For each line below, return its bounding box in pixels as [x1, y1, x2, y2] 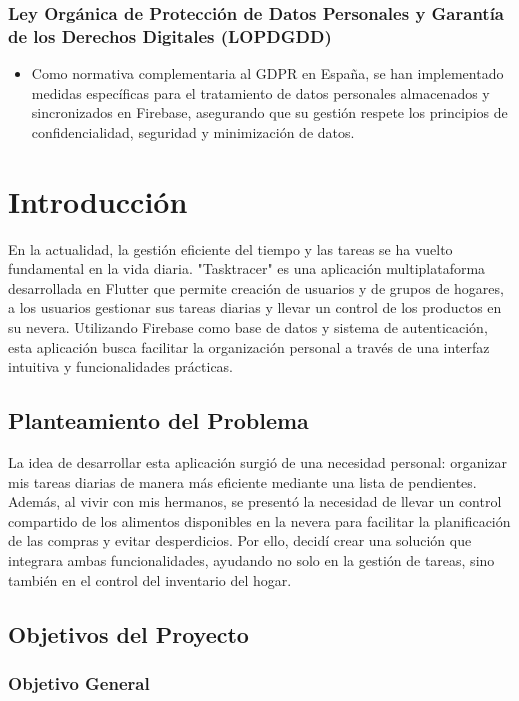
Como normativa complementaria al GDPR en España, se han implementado [31, 63, 504, 84]
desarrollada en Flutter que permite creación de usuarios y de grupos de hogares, [8, 277, 504, 298]
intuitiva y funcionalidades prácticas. [8, 356, 234, 377]
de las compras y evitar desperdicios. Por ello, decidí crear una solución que [8, 530, 472, 551]
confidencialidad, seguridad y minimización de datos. [31, 121, 355, 142]
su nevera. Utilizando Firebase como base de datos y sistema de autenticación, [8, 317, 488, 338]
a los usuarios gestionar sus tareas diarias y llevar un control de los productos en [8, 297, 502, 318]
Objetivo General [8, 670, 150, 695]
